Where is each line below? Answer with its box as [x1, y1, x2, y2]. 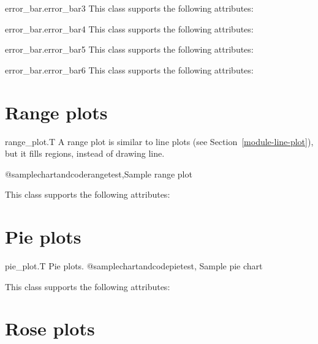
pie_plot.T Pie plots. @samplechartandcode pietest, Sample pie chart [5, 260, 263, 272]
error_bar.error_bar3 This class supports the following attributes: [5, 2, 254, 14]
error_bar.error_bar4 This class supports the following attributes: [5, 22, 254, 35]
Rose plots [5, 316, 95, 341]
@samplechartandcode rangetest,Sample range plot [5, 167, 192, 180]
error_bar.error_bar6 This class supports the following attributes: [5, 63, 254, 76]
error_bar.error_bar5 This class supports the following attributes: [5, 43, 254, 56]
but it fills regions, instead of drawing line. [5, 147, 165, 160]
